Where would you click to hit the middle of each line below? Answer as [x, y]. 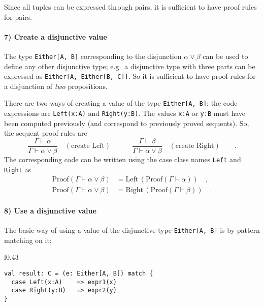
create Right [195, 146]
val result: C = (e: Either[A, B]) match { [79, 274]
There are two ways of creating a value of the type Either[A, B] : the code [121, 103]
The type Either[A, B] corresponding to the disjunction [93, 56]
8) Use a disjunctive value [50, 211]
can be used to [225, 56]
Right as [18, 169]
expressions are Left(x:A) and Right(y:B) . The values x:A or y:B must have [125, 113]
